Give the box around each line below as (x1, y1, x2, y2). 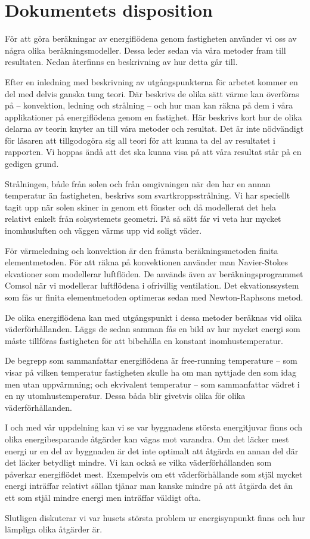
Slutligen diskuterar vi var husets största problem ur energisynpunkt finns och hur (5, 511, 305, 523)
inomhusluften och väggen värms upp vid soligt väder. (5, 224, 202, 237)
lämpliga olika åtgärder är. (5, 523, 103, 535)
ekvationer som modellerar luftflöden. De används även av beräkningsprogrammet (5, 267, 303, 280)
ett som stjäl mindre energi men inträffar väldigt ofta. (5, 491, 201, 503)
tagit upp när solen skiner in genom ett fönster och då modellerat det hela (5, 200, 276, 213)
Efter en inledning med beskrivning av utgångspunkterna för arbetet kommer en (5, 75, 298, 88)
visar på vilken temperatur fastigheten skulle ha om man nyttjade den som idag (5, 365, 296, 378)
